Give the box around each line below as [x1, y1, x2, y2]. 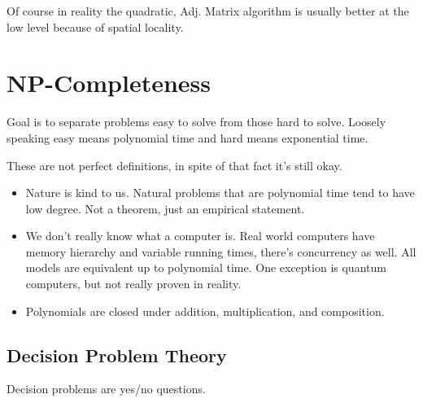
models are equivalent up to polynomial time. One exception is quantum [25, 259, 386, 276]
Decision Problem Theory [7, 342, 227, 367]
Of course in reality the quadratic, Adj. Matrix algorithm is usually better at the [7, 2, 409, 19]
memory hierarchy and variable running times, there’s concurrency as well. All [25, 243, 416, 260]
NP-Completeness [7, 66, 211, 99]
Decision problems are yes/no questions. [7, 380, 206, 397]
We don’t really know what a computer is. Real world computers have [25, 227, 375, 244]
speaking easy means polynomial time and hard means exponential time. [7, 129, 368, 146]
